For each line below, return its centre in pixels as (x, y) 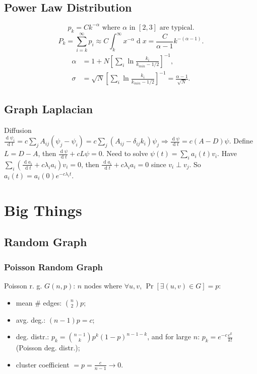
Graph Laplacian (49, 108)
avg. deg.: (31, 319)
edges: (52, 302)
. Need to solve (125, 153)
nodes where (103, 285)
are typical (176, 27)
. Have (227, 153)
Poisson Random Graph (54, 267)
